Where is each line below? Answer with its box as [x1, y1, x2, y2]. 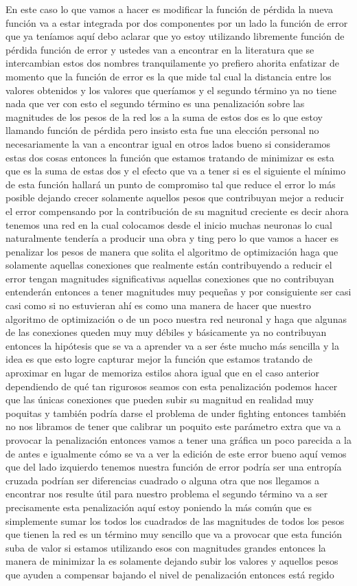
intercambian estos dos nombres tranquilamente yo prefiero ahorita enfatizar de [5, 56, 339, 70]
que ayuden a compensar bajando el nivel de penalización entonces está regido [5, 567, 334, 581]
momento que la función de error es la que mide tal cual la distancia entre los [5, 69, 332, 83]
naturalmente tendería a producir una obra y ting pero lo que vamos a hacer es [5, 231, 338, 245]
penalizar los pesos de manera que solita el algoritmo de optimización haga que [5, 244, 338, 258]
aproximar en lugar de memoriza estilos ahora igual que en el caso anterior [5, 365, 320, 380]
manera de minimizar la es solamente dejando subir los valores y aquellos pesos [5, 554, 338, 568]
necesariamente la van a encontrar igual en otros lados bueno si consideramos [5, 136, 331, 150]
